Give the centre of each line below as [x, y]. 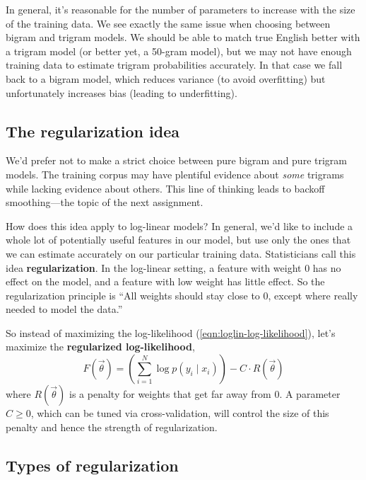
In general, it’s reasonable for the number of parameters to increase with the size [181, 9]
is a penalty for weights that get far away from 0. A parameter [205, 394]
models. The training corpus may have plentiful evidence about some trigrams [175, 174]
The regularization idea [93, 131]
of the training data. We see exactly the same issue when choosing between [168, 23]
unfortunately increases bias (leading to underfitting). [122, 92]
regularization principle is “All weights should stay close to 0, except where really [182, 295]
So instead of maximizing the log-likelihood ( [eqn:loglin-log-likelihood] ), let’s [171, 332]
